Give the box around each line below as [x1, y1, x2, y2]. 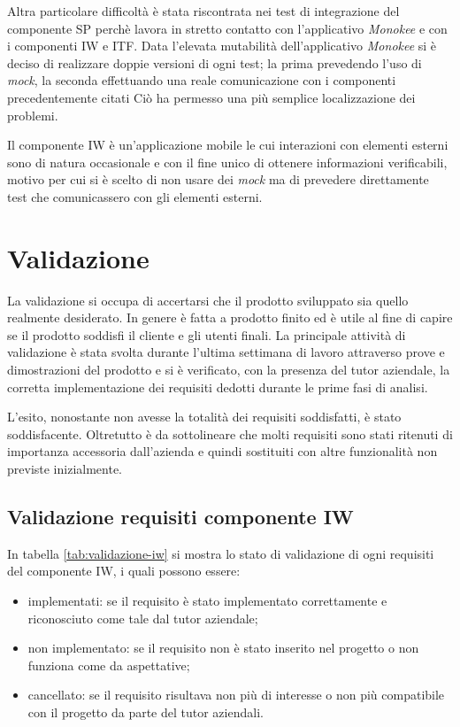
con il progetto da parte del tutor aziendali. [27, 702, 264, 721]
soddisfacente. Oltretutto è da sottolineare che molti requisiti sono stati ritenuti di [7, 424, 453, 443]
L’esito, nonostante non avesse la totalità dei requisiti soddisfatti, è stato [7, 407, 402, 426]
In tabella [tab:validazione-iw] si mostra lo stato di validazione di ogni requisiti [7, 544, 434, 562]
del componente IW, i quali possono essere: [7, 561, 241, 580]
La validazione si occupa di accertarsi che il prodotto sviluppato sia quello [7, 290, 409, 309]
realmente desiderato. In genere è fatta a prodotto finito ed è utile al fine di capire [7, 308, 453, 327]
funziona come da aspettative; [27, 655, 190, 674]
